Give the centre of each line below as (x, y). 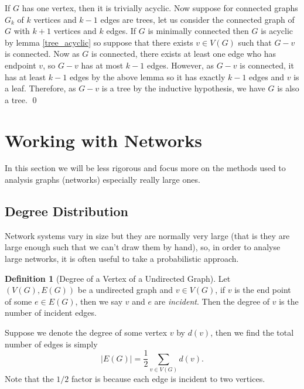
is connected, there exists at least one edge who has (184, 54)
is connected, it (267, 65)
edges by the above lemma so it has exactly (147, 76)
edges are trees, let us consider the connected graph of (197, 19)
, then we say (99, 301)
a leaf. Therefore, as (40, 88)
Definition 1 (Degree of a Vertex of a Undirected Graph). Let (118, 278)
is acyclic (277, 31)
